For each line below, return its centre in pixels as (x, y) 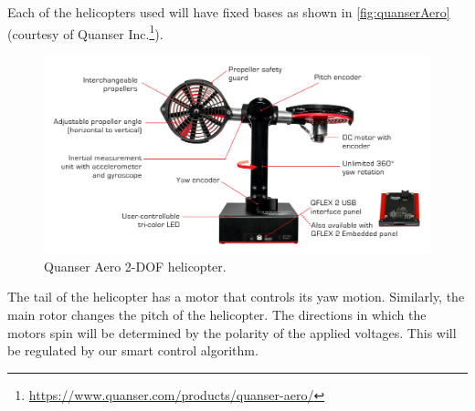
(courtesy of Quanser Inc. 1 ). (85, 32)
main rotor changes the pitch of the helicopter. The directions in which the (217, 314)
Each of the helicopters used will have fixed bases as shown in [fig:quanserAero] (229, 12)
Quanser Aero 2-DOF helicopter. (135, 266)
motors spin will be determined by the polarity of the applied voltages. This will (232, 332)
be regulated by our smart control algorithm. (133, 350)
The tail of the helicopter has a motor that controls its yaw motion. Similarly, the (236, 297)
